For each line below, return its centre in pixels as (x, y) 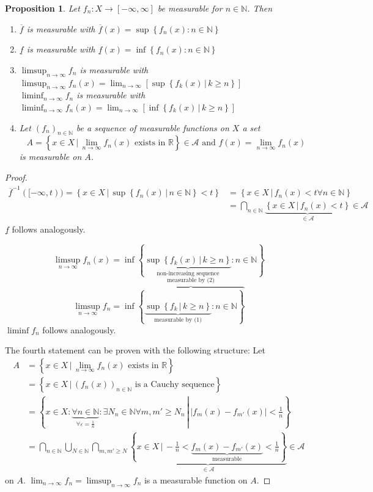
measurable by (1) (178, 320)
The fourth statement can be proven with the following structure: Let (135, 350)
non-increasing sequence (188, 273)
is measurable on (50, 157)
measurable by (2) (191, 280)
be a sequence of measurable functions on (153, 127)
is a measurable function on (196, 479)
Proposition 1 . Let (42, 8)
